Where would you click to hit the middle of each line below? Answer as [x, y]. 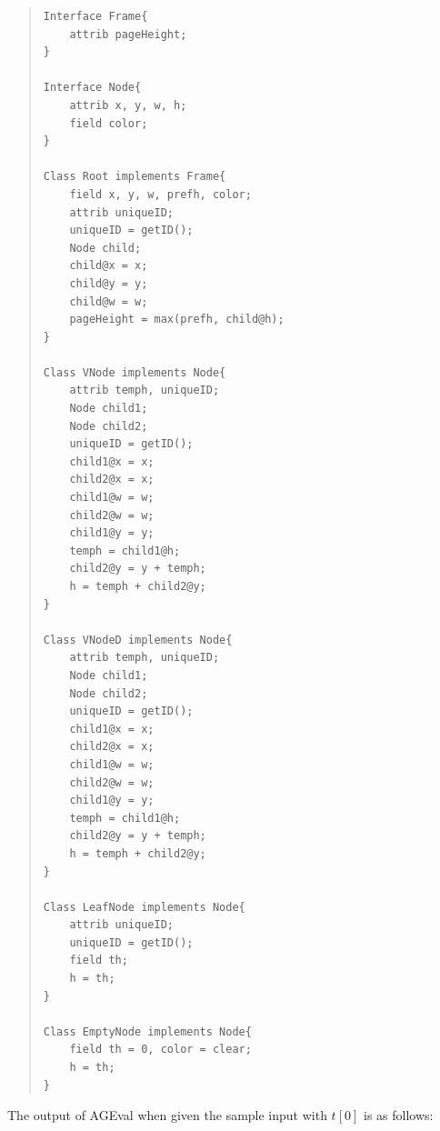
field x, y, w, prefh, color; [160, 194]
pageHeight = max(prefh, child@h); [177, 320]
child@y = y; [109, 283]
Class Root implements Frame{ [135, 177]
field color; [109, 123]
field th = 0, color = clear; [160, 1050]
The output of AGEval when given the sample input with [167, 1115]
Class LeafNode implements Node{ [144, 907]
